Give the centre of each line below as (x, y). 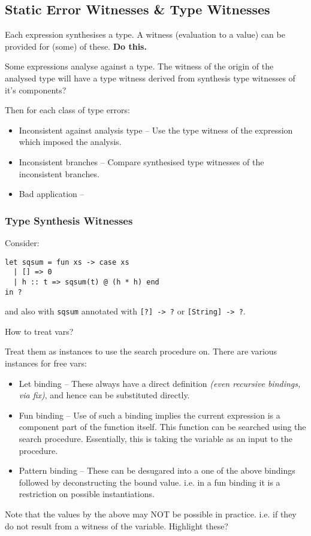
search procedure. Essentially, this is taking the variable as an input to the (156, 438)
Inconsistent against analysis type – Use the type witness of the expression (156, 130)
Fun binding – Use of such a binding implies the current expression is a (150, 415)
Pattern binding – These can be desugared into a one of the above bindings (157, 470)
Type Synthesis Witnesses (69, 220)
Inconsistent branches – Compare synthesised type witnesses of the (141, 161)
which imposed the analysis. (70, 142)
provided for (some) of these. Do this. (76, 46)
